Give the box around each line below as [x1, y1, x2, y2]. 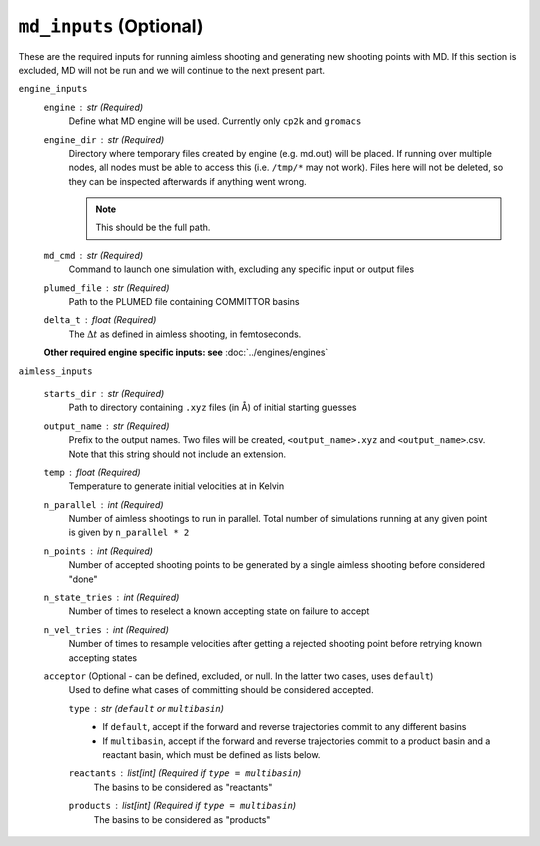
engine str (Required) [43, 101, 144, 113]
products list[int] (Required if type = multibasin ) [68, 800, 297, 812]
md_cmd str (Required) [43, 249, 144, 261]
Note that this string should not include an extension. [68, 448, 287, 460]
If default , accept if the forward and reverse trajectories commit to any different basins [102, 721, 467, 733]
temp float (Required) [43, 466, 141, 478]
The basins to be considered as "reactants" [93, 781, 273, 793]
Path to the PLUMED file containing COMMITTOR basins [68, 296, 300, 308]
